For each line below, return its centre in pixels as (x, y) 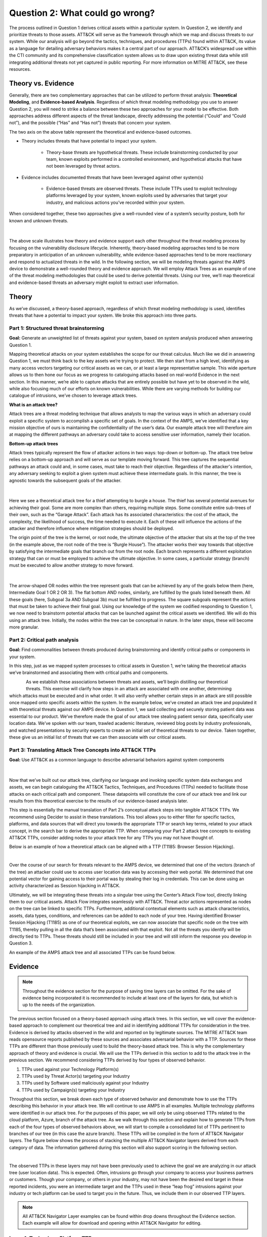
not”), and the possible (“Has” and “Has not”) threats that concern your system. (90, 123)
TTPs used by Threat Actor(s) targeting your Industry (76, 1076)
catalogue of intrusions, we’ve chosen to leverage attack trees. (73, 395)
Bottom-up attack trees (34, 443)
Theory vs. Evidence (42, 83)
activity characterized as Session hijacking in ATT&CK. (65, 886)
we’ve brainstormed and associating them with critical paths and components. (89, 672)
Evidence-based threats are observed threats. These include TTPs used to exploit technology (142, 189)
